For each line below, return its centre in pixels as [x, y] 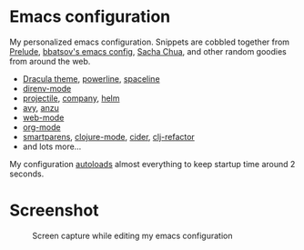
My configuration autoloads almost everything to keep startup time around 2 [152, 164]
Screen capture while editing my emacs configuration [132, 235]
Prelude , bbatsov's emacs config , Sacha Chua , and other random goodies [148, 51]
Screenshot [54, 210]
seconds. [27, 174]
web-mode [43, 117]
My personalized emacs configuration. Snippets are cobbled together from [149, 42]
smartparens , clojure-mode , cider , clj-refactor [109, 136]
